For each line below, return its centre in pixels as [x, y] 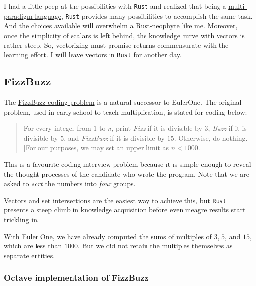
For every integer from [57, 128]
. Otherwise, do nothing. [211, 138]
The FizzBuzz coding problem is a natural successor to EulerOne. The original [123, 102]
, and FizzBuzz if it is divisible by [114, 138]
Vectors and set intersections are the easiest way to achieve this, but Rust [115, 200]
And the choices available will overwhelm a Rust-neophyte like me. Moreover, [121, 25]
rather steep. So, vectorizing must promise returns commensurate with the [116, 45]
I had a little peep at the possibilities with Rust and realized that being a [115, 6]
